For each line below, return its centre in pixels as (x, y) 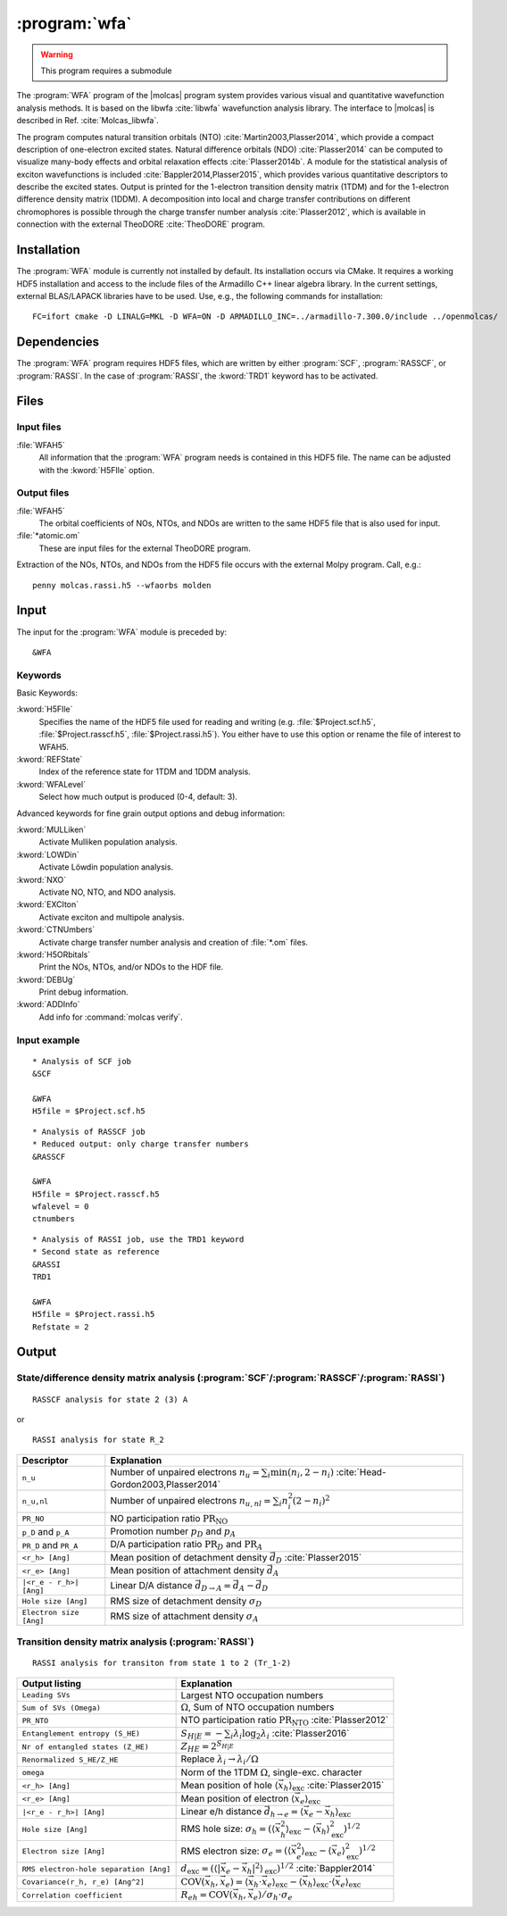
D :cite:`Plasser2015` (319, 1558)
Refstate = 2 (61, 1327)
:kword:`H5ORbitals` (54, 954)
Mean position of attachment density (187, 1570)
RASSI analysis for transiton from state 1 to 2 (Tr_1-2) (162, 1663)
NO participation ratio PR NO (169, 1519)
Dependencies (58, 342)
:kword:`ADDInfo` (48, 1004)
